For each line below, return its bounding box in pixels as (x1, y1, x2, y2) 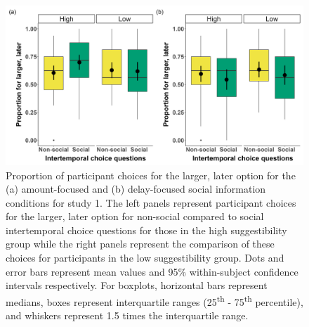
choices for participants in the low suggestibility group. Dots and (6, 250, 284, 265)
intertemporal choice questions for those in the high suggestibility (6, 222, 287, 237)
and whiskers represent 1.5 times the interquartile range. (6, 308, 249, 323)
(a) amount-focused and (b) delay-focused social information (6, 181, 266, 196)
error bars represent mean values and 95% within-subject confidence (6, 264, 298, 278)
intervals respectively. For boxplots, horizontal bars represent (6, 278, 268, 293)
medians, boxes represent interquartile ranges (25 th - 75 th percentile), (6, 292, 303, 309)
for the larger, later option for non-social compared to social (6, 209, 264, 224)
